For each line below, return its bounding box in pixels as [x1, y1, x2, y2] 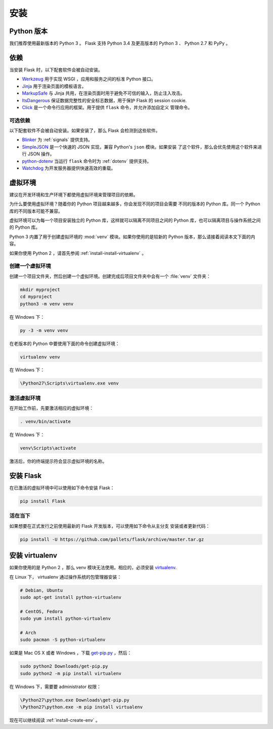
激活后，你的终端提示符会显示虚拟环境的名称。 [9, 458, 107, 464]
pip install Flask [20, 498, 66, 504]
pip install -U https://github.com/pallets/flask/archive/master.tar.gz [20, 536, 204, 542]
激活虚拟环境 [9, 395, 41, 402]
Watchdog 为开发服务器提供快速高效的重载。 [22, 165, 116, 171]
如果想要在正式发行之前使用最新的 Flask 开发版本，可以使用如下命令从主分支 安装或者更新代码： [9, 523, 210, 529]
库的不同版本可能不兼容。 [9, 208, 63, 214]
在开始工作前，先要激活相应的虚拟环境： [9, 405, 94, 411]
